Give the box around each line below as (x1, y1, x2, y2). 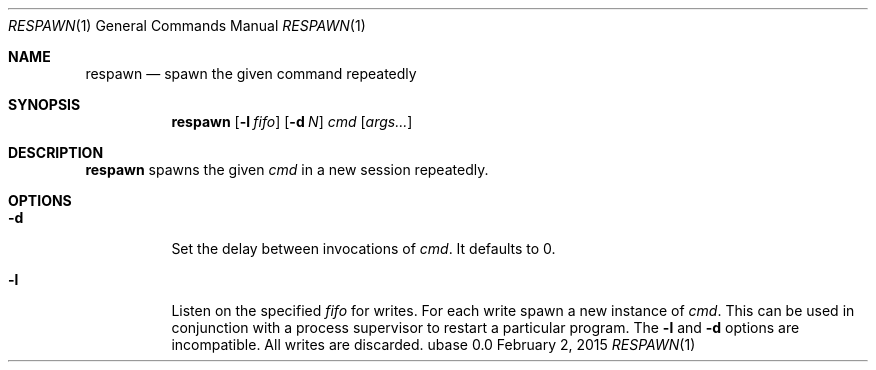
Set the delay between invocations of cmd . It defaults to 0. (171, 240, 556, 257)
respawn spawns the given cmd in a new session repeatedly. (85, 161, 489, 178)
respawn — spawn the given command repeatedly (85, 65, 417, 82)
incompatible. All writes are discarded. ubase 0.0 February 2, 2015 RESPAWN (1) (171, 336, 696, 353)
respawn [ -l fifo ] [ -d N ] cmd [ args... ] (171, 113, 413, 130)
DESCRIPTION (8, 144, 104, 161)
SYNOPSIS (8, 96, 81, 113)
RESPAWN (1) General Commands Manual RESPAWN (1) (8, 17, 366, 34)
